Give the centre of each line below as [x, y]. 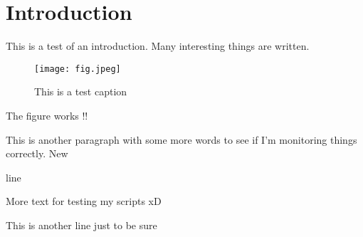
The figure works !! [47, 115]
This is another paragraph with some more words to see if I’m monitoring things [181, 139]
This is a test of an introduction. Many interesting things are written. [158, 46]
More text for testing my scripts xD [84, 201]
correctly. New [37, 153]
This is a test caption [81, 91]
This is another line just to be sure [81, 225]
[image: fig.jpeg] [78, 69]
